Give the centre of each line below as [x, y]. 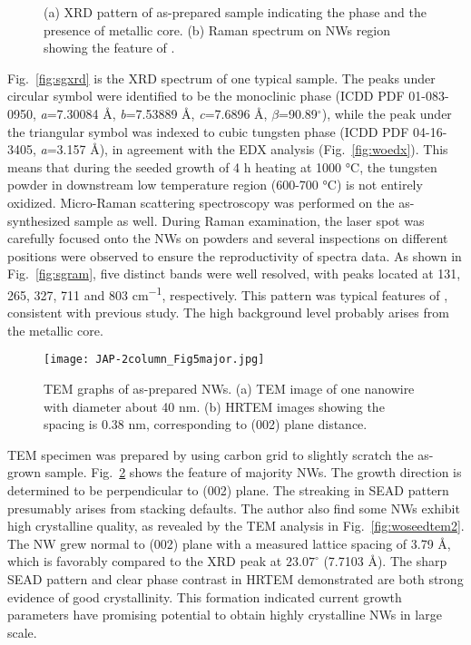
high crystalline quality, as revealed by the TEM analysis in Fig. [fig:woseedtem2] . [236, 526]
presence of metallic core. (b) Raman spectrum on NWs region [217, 29]
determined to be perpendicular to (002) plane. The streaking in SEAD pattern [228, 489]
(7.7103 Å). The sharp [385, 561]
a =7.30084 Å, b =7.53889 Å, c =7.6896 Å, [154, 113]
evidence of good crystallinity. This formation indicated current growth [205, 596]
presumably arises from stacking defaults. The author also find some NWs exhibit [234, 508]
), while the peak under [387, 113]
